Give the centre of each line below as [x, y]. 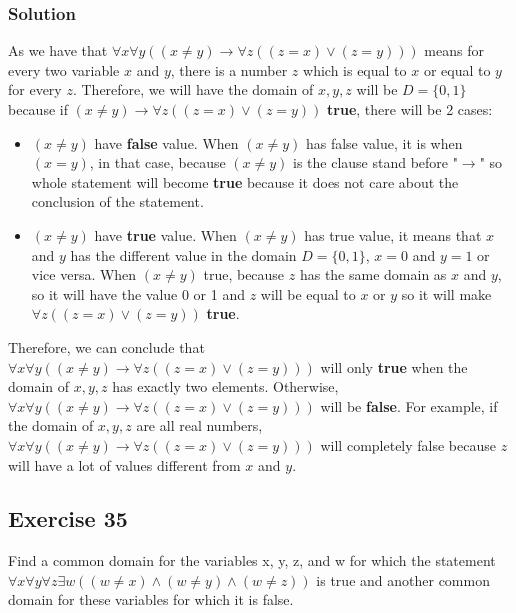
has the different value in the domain [183, 254]
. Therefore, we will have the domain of [193, 89]
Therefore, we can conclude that [106, 346]
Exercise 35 [68, 518]
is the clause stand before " [375, 162]
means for [454, 50]
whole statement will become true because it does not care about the [245, 181]
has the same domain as [373, 274]
